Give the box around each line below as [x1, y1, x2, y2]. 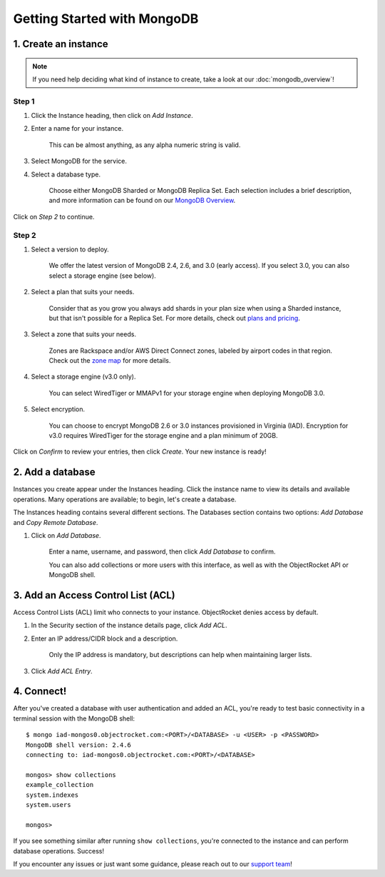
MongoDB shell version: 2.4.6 [26, 741, 132, 749]
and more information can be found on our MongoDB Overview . [48, 196, 236, 205]
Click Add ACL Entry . [31, 666, 93, 675]
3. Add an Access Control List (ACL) [13, 589, 176, 601]
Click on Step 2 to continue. [13, 212, 95, 221]
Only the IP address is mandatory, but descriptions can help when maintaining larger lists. [48, 651, 312, 659]
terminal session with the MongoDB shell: [13, 714, 135, 723]
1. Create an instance [13, 38, 108, 50]
